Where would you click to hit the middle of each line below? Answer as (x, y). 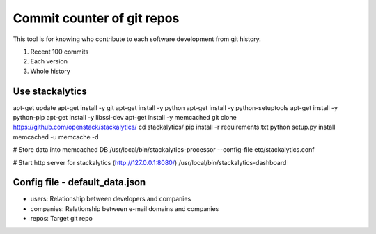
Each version (49, 61)
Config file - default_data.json (79, 182)
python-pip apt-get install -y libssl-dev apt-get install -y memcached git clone (125, 118)
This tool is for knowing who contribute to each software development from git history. (137, 39)
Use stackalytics (50, 91)
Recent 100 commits (60, 52)
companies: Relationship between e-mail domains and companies (125, 208)
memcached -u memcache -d (56, 136)
